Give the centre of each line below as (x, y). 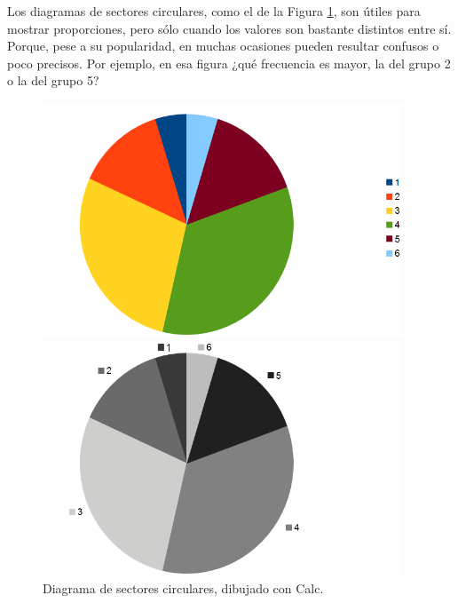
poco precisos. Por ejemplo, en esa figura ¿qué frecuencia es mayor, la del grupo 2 (229, 63)
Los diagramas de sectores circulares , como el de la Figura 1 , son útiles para (214, 11)
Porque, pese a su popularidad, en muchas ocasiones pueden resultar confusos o (223, 46)
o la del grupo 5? (53, 80)
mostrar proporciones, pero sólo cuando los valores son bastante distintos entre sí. (229, 28)
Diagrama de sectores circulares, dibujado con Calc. (183, 588)
